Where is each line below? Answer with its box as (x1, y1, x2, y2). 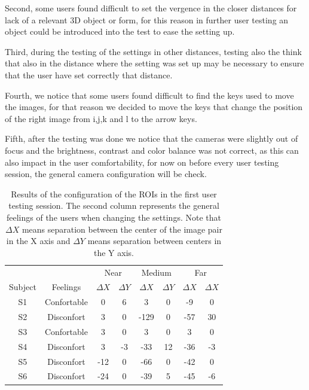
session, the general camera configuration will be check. (5, 167, 207, 180)
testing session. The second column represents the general (8, 199, 219, 212)
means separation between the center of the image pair (22, 223, 222, 235)
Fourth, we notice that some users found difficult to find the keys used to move (5, 89, 294, 101)
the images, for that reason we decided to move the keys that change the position (5, 100, 303, 113)
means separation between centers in (87, 234, 222, 247)
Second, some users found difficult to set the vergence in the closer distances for (5, 2, 297, 14)
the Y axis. (94, 246, 134, 258)
